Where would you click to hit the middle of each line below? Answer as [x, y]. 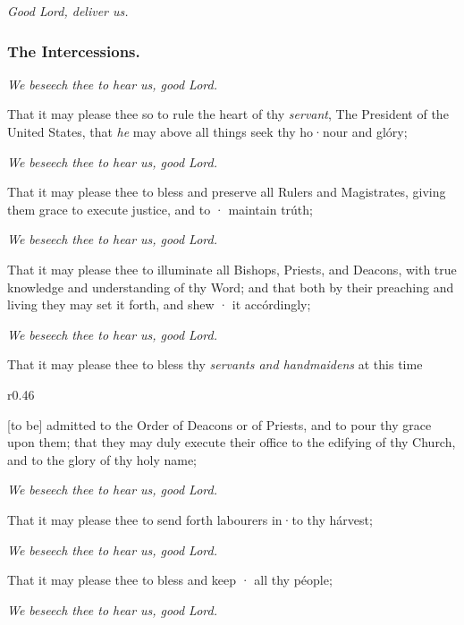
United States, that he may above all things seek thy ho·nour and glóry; [207, 131]
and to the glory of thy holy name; [102, 459]
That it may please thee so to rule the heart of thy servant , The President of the [228, 114]
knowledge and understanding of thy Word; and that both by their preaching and [231, 287]
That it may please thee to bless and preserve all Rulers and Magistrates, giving [227, 192]
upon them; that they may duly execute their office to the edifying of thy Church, [232, 442]
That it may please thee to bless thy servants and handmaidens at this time [215, 364]
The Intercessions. [74, 51]
